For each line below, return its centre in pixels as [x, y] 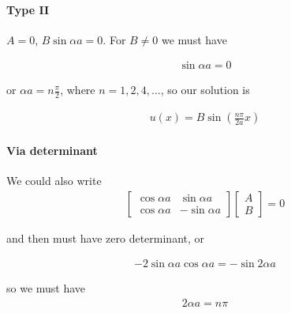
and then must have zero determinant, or [106, 238]
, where [78, 90]
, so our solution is [205, 90]
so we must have [46, 288]
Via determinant [52, 150]
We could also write [54, 181]
